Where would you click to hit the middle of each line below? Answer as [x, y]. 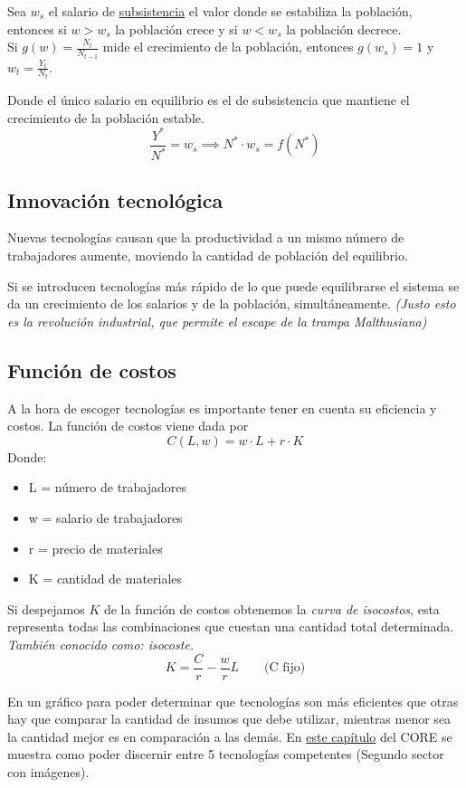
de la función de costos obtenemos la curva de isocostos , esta [271, 608]
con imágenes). [48, 771]
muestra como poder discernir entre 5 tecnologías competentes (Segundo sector [226, 754]
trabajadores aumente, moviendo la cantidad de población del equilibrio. [208, 256]
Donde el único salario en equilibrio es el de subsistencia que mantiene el [209, 100]
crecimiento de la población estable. [106, 117]
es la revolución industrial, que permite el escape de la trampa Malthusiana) [217, 321]
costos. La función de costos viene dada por [128, 426]
